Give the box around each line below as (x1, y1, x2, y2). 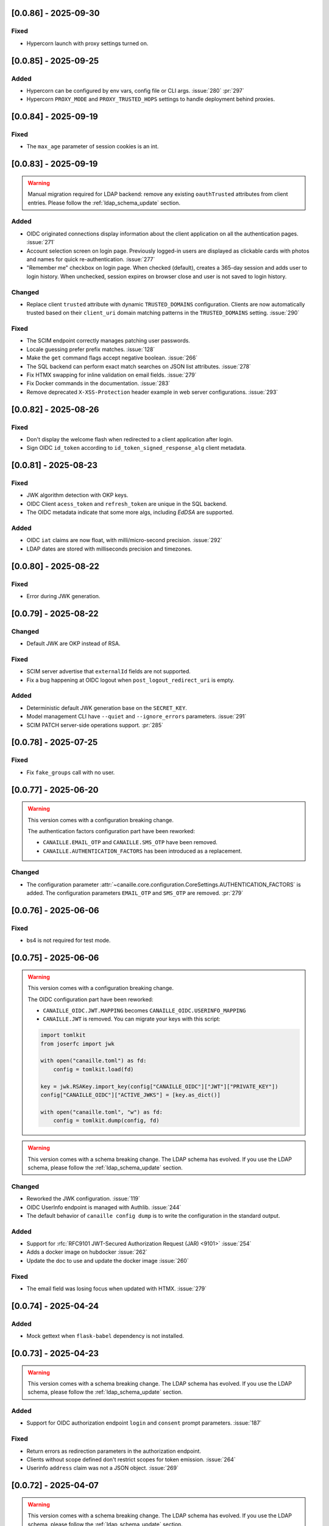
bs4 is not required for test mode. (26, 937, 111, 944)
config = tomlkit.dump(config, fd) (53, 1117, 160, 1124)
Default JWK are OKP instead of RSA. (26, 640, 121, 647)
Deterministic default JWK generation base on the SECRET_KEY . (26, 704, 187, 711)
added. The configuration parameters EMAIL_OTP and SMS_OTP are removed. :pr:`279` (26, 889, 244, 897)
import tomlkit (40, 1032, 86, 1039)
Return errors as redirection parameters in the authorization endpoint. (26, 1447, 201, 1455)
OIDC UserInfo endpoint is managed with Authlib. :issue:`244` (26, 1203, 182, 1211)
